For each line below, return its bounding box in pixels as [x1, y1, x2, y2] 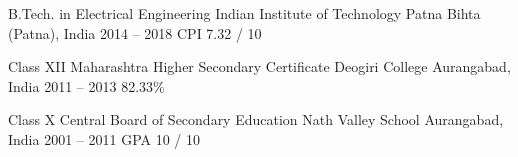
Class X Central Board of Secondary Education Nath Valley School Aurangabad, [8, 109, 504, 130]
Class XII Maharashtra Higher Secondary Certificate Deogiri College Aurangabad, [8, 56, 511, 77]
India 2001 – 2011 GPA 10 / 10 [8, 128, 201, 149]
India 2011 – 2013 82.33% [8, 75, 165, 96]
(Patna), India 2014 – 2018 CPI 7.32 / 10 [8, 22, 262, 43]
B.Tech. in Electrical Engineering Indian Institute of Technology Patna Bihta [8, 3, 481, 23]
